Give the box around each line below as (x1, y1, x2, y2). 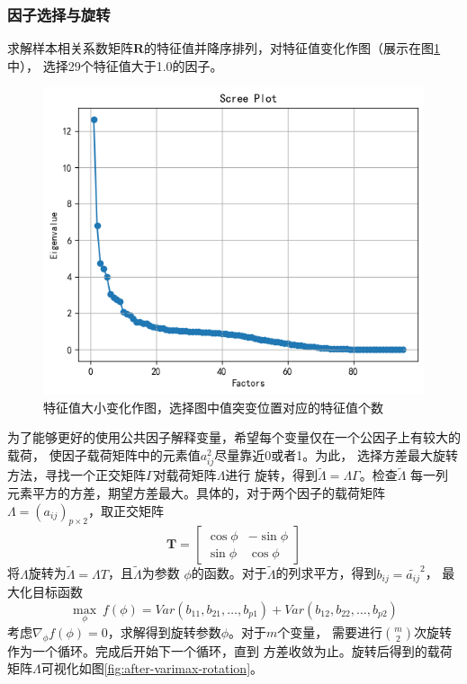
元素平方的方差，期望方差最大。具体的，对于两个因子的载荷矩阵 (7, 483, 385, 502)
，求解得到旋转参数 (107, 622, 221, 641)
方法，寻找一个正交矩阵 (7, 466, 146, 484)
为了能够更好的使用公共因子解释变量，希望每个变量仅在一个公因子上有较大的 (7, 428, 461, 447)
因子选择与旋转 (7, 3, 111, 25)
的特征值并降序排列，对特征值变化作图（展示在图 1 (144, 39, 441, 58)
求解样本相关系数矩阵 (7, 39, 133, 58)
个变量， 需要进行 (277, 622, 382, 641)
